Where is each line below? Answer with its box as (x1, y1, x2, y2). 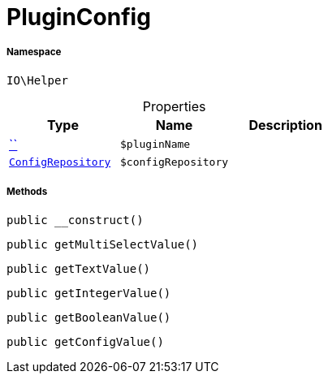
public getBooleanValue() (6, 310, 171, 324)
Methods (6, 186, 48, 198)
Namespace (6, 46, 62, 58)
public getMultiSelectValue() (6, 237, 199, 251)
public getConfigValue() (6, 335, 164, 348)
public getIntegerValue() (6, 286, 171, 300)
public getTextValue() (6, 261, 151, 275)
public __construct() (6, 213, 144, 227)
